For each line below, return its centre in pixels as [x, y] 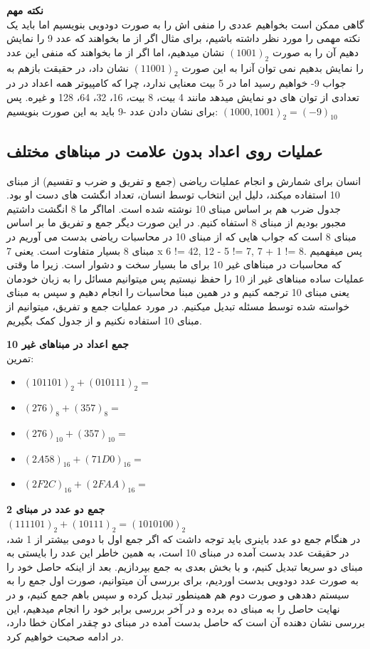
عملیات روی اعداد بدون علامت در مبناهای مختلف [165, 151]
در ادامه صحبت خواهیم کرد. [65, 636]
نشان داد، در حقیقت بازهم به [68, 67]
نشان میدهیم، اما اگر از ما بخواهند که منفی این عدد [116, 52]
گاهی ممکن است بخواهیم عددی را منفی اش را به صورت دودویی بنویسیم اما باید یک [185, 24]
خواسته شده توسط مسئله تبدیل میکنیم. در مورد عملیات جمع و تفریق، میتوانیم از [178, 306]
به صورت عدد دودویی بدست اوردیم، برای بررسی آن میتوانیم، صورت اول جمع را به [183, 580]
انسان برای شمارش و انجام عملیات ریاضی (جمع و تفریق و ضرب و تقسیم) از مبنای [184, 180]
